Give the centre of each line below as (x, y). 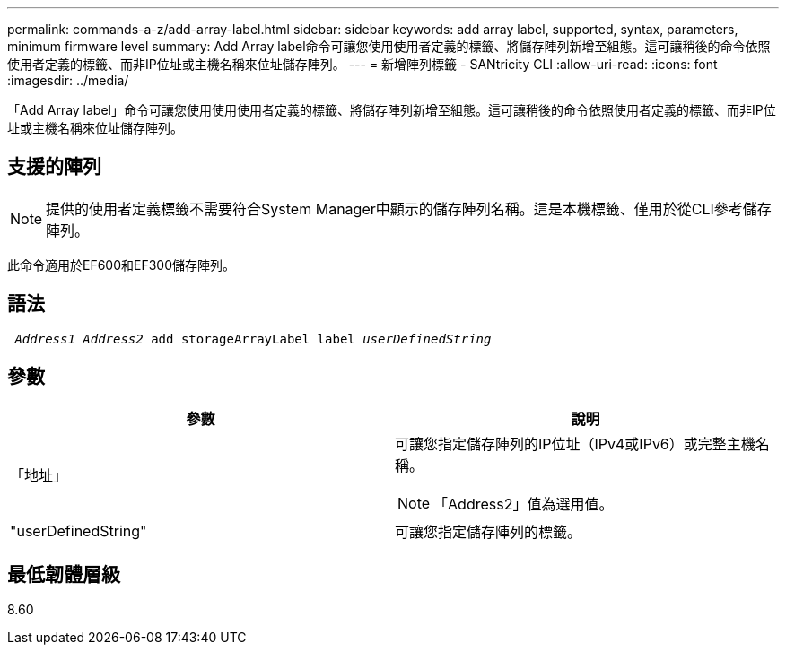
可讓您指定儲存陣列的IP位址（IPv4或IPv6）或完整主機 (575, 443)
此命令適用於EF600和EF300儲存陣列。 (122, 265)
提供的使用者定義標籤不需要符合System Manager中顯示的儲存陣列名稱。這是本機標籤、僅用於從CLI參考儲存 (409, 209)
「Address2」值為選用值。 (524, 504)
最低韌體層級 (64, 574)
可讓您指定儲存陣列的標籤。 (489, 531)
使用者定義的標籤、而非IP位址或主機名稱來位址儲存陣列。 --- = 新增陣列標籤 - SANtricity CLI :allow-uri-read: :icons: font (362, 64)
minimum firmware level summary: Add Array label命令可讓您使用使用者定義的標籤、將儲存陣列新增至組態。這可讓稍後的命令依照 (389, 46)
